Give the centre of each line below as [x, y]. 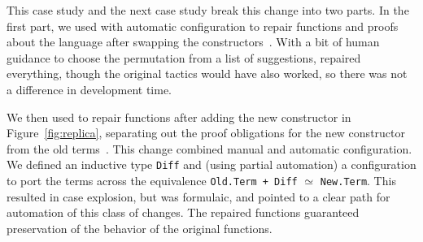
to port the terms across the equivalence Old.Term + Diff [152, 180]
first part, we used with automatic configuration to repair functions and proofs [203, 26]
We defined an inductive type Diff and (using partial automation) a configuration [211, 164]
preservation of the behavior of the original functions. [140, 228]
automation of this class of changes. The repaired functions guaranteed [183, 212]
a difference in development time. [89, 89]
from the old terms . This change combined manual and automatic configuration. [209, 148]
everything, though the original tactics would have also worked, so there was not [207, 73]
